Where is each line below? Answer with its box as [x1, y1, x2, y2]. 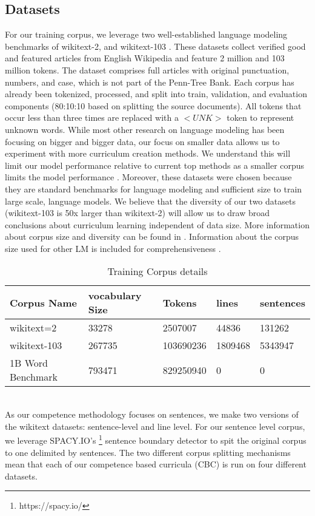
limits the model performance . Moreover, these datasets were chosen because [5, 171, 292, 183]
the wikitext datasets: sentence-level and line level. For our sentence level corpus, [5, 419, 305, 432]
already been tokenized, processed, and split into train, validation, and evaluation [5, 87, 307, 100]
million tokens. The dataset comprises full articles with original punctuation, [5, 63, 290, 76]
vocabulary [88, 288, 142, 303]
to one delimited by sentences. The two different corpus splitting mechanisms [5, 446, 291, 458]
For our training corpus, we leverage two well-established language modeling [5, 28, 288, 41]
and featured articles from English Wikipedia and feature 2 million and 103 [5, 52, 285, 64]
